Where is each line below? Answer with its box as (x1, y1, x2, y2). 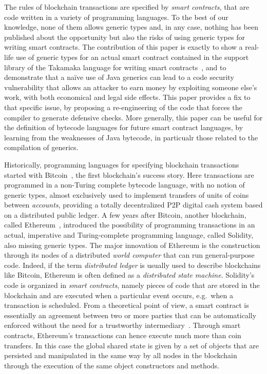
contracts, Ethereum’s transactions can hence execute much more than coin (4, 330, 241, 340)
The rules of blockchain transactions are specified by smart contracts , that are (4, 2, 250, 12)
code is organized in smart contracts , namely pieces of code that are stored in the (4, 280, 260, 290)
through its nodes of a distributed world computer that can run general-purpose (4, 250, 255, 260)
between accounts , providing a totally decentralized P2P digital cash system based (4, 199, 263, 210)
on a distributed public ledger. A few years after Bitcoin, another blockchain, (4, 209, 246, 220)
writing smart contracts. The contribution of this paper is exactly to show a (4, 41, 243, 52)
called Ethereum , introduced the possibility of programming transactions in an (4, 219, 255, 230)
